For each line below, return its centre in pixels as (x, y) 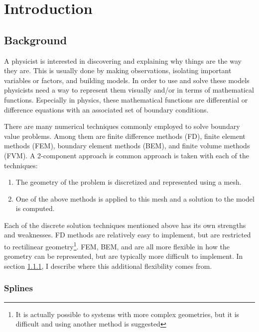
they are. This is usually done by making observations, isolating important (118, 70)
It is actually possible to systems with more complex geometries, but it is (128, 314)
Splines (18, 288)
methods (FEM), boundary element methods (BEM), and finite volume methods (127, 146)
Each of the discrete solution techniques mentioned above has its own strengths (125, 225)
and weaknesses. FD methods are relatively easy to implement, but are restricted (128, 235)
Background (36, 40)
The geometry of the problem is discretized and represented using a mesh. (129, 182)
